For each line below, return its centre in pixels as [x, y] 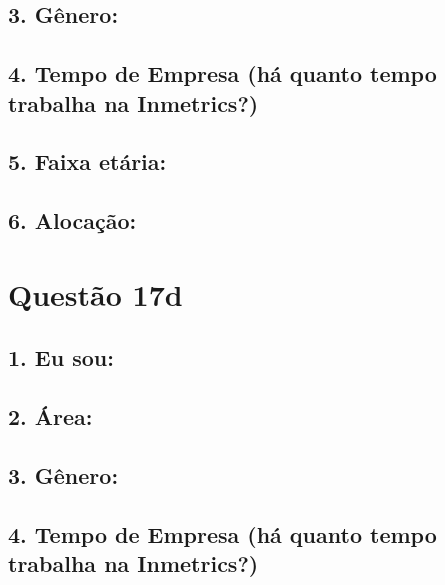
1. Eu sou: [61, 357]
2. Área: [50, 416]
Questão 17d [95, 293]
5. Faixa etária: [87, 161]
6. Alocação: [72, 220]
